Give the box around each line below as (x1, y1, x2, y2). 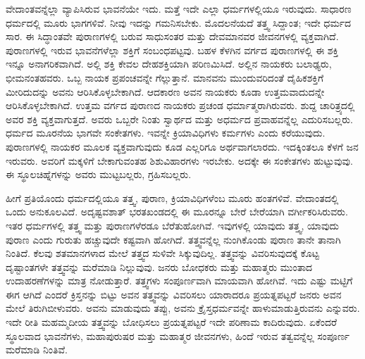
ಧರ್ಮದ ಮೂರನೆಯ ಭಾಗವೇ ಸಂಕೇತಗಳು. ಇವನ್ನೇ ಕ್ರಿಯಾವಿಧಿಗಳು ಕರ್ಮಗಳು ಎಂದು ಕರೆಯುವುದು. (6, 125, 326, 140)
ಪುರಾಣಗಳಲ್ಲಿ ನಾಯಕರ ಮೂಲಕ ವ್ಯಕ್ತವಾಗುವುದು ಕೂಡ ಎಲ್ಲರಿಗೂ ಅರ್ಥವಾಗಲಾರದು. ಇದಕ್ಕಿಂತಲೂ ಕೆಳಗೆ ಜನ (6, 139, 359, 153)
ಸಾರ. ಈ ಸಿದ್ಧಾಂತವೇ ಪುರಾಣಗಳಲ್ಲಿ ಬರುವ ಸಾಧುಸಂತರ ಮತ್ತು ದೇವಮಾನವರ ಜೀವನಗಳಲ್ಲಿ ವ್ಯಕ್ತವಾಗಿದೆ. (6, 29, 339, 44)
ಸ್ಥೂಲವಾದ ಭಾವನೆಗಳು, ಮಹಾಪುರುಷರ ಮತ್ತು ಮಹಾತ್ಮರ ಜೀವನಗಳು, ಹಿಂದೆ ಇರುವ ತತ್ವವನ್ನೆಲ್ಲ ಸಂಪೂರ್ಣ (6, 328, 350, 343)
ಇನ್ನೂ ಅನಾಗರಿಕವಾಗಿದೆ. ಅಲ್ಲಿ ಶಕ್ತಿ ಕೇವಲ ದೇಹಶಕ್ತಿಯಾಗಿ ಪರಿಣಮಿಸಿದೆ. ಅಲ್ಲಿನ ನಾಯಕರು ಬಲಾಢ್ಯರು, (6, 56, 332, 71)
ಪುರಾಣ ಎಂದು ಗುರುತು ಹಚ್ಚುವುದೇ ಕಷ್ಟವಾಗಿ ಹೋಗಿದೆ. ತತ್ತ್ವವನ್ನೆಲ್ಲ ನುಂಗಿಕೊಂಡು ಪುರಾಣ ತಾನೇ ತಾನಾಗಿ (6, 232, 341, 246)
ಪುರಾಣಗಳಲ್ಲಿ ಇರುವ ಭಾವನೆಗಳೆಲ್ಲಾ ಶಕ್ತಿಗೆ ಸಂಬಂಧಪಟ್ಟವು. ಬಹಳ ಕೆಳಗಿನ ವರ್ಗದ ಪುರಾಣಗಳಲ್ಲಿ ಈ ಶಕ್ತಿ (6, 42, 339, 57)
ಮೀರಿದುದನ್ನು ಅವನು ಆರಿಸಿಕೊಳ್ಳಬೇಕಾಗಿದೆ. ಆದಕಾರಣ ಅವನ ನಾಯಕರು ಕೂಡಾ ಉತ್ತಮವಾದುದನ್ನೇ (6, 84, 325, 99)
